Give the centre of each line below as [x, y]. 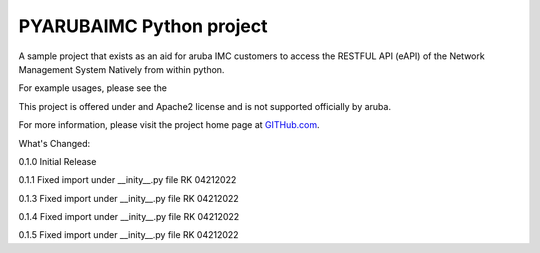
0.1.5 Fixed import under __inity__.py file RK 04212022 [128, 235]
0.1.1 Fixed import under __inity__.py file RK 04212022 [127, 180]
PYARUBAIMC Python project [143, 26]
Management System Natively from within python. [121, 69]
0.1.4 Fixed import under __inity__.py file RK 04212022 [129, 217]
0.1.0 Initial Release [57, 161]
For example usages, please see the [92, 88]
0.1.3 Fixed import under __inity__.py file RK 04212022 [128, 198]
